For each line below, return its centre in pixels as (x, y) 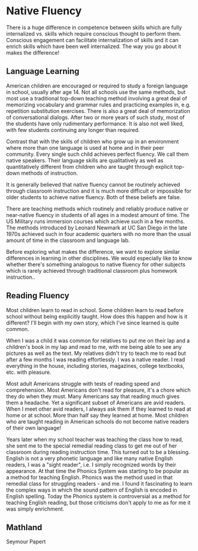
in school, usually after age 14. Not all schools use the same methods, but (96, 92)
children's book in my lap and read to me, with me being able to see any (94, 347)
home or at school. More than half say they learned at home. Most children (97, 415)
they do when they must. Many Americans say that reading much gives (93, 396)
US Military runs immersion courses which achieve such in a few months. (95, 221)
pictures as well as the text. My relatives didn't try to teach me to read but (96, 353)
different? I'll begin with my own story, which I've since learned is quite (93, 323)
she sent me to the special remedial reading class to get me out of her (92, 445)
